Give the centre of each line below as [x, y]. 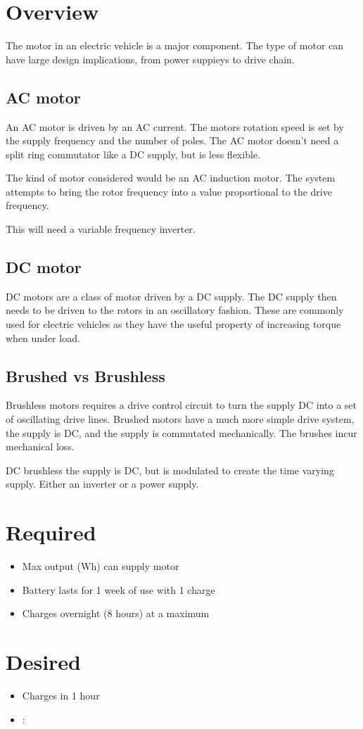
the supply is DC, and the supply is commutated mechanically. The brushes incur [181, 432]
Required [51, 532]
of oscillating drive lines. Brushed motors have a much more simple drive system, [180, 419]
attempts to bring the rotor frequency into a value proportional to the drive [169, 191]
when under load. [43, 337]
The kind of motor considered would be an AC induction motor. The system [171, 178]
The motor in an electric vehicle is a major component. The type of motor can [175, 45]
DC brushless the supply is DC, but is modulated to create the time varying [170, 470]
